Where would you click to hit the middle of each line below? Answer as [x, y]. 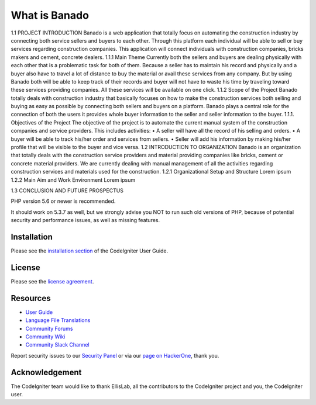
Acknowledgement [46, 372]
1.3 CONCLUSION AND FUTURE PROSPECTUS [67, 191]
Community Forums [49, 328]
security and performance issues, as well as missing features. [85, 220]
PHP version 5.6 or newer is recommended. [63, 201]
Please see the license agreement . [52, 281]
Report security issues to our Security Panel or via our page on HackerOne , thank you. [115, 355]
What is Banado [50, 15]
